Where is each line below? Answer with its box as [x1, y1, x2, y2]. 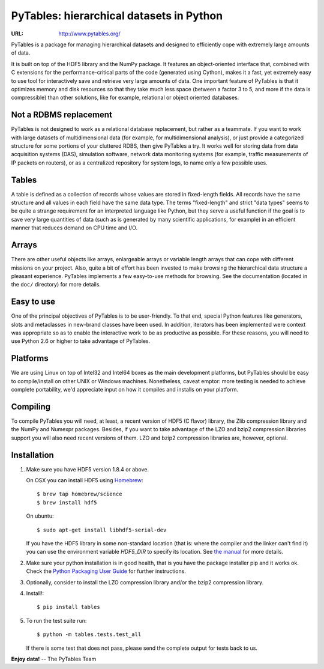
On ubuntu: [26, 512, 54, 519]
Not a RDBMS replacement [11, 110, 112, 120]
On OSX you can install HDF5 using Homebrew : [26, 477, 143, 484]
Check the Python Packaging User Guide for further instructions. [26, 568, 186, 575]
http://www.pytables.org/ [58, 30, 121, 37]
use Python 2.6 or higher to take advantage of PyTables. [11, 338, 151, 345]
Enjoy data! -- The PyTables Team [11, 655, 97, 662]
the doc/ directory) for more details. [11, 281, 101, 288]
